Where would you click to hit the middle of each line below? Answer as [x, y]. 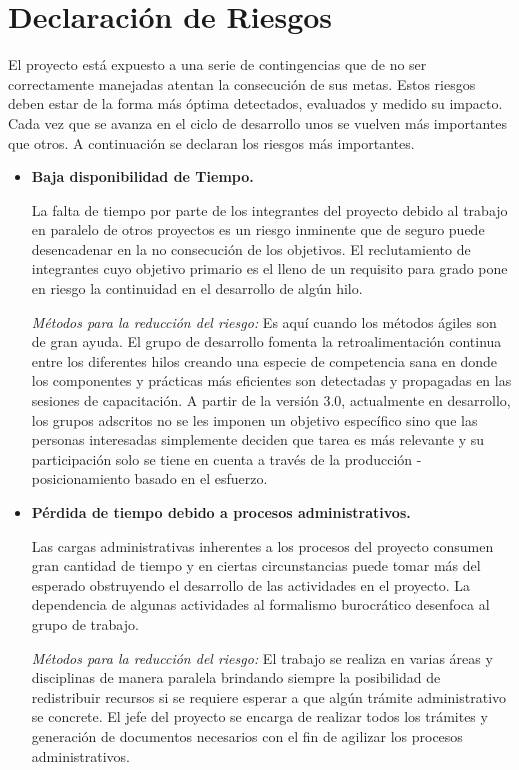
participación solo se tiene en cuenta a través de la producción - [226, 458]
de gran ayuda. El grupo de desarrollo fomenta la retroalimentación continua [266, 341]
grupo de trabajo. [85, 623]
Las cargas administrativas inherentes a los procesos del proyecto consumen [262, 545]
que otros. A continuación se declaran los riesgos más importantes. [211, 142]
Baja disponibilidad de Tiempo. [142, 176]
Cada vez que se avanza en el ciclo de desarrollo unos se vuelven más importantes [258, 122]
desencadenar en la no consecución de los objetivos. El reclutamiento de [251, 248]
